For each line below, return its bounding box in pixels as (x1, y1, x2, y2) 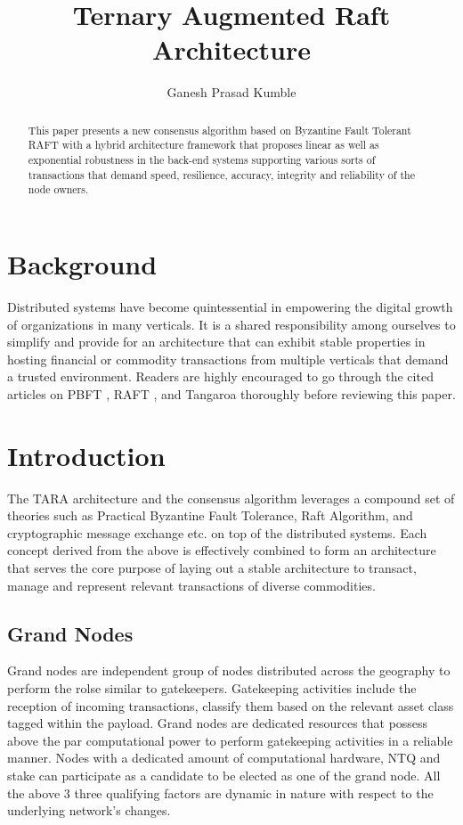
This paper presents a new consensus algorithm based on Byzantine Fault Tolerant (28, 122, 411, 137)
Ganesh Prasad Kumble (167, 83, 296, 102)
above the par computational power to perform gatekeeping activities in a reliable (7, 731, 453, 749)
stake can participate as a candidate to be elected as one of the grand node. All (7, 765, 441, 784)
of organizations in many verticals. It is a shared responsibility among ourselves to (7, 314, 456, 333)
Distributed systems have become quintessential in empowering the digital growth (7, 297, 453, 315)
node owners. (28, 182, 89, 197)
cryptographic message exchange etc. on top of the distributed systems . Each (7, 523, 427, 542)
